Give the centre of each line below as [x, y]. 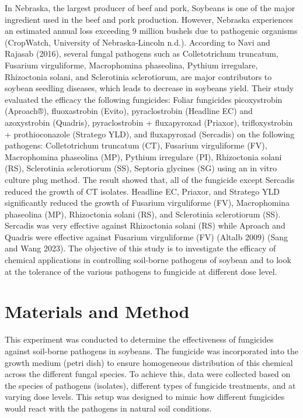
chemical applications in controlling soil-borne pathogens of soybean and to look [148, 260]
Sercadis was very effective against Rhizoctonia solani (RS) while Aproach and [145, 225]
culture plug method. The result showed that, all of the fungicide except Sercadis [150, 179]
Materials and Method [97, 311]
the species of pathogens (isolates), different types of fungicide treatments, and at [150, 385]
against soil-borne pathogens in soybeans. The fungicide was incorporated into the [152, 350]
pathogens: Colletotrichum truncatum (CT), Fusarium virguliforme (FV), [136, 145]
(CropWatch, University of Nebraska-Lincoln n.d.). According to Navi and [137, 42]
